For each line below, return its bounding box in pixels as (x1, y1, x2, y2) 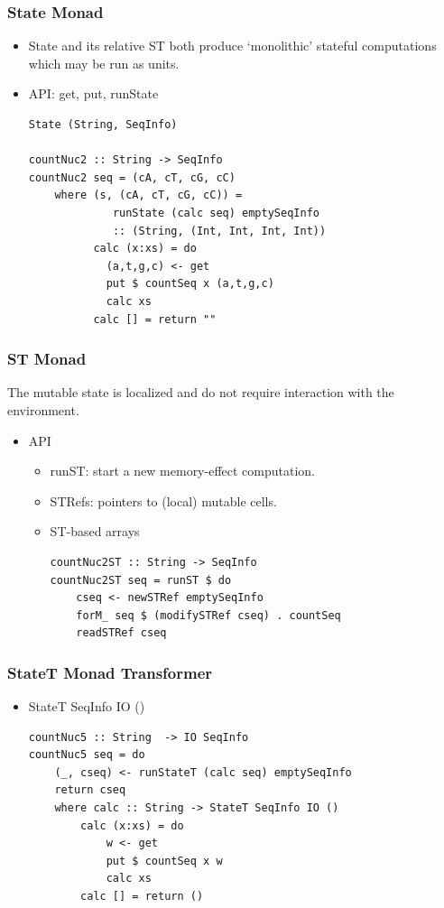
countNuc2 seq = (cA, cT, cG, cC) (28, 171, 236, 184)
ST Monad (7, 347, 87, 370)
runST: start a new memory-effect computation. (50, 461, 315, 480)
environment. (7, 400, 79, 419)
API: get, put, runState (28, 84, 159, 103)
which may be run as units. (28, 53, 180, 72)
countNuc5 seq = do (28, 748, 145, 762)
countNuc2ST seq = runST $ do (50, 573, 232, 587)
